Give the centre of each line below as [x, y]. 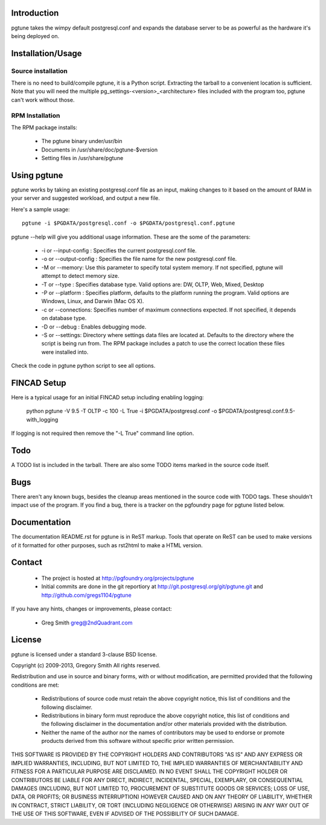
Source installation [39, 71]
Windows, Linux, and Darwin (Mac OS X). [93, 301]
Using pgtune [37, 175]
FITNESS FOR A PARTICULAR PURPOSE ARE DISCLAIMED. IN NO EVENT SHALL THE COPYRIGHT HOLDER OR [149, 772]
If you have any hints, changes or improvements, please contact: [91, 609]
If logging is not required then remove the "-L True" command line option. [103, 433]
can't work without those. [43, 100]
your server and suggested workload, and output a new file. [85, 198]
